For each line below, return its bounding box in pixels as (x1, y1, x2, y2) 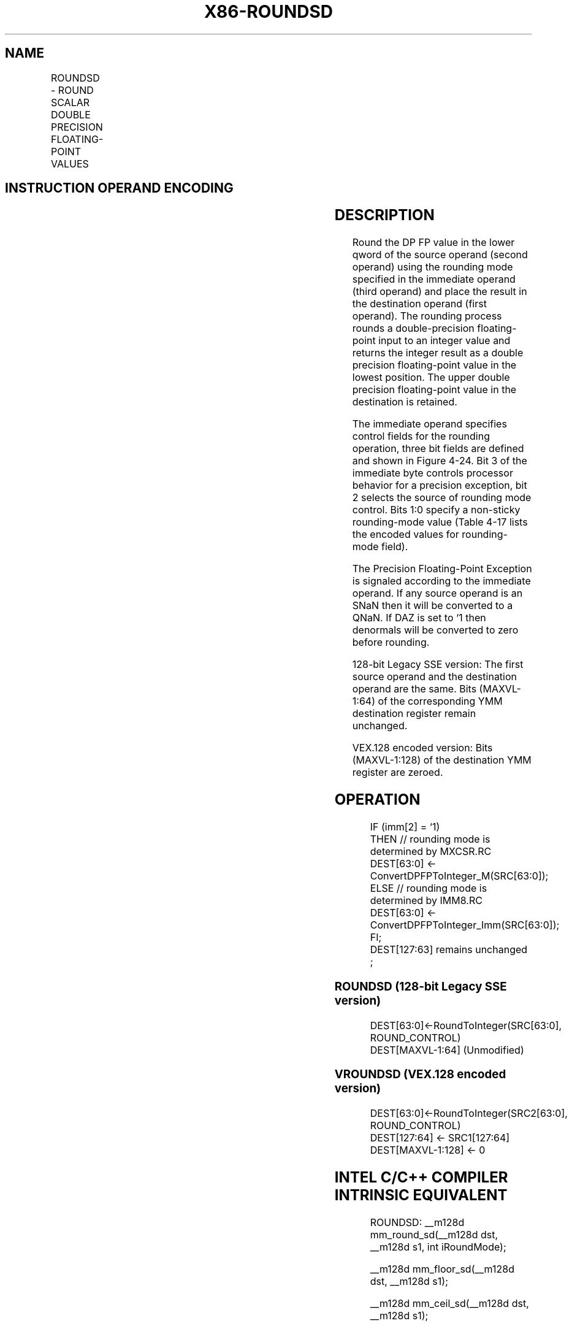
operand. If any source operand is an (352, 587, 523, 600)
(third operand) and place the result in (352, 285, 527, 298)
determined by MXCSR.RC (370, 845, 492, 858)
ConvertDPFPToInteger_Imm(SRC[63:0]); (370, 919, 560, 932)
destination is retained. (352, 396, 457, 408)
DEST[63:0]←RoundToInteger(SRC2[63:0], (370, 1107, 568, 1120)
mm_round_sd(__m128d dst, (370, 1228, 498, 1241)
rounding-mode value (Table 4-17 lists (352, 516, 528, 529)
